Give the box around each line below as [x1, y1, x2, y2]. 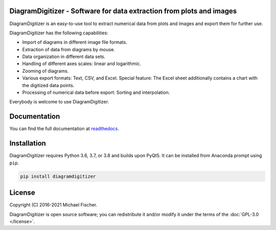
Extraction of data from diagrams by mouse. [22, 46, 115, 52]
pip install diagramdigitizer [20, 173, 96, 179]
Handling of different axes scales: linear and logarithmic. [22, 60, 142, 67]
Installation [9, 139, 46, 148]
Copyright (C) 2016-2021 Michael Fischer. [9, 202, 98, 208]
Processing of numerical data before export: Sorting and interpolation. [22, 90, 170, 96]
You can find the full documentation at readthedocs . [9, 126, 120, 132]
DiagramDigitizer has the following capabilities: [9, 30, 108, 36]
